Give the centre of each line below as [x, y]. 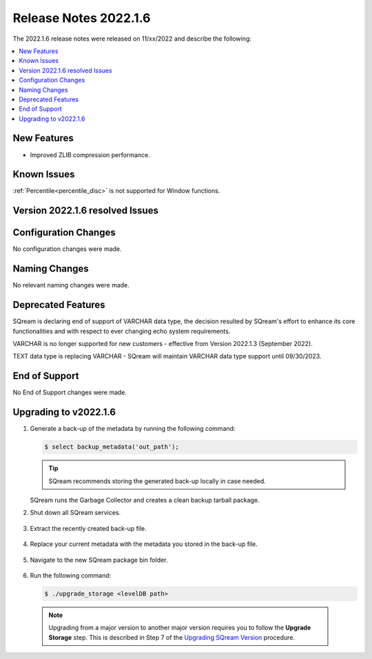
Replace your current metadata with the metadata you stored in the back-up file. [144, 544]
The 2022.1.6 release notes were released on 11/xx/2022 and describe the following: [132, 39]
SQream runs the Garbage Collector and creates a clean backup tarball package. [145, 500]
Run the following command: [71, 575]
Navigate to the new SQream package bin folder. [99, 560]
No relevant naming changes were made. [71, 285]
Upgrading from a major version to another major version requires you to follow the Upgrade [180, 628]
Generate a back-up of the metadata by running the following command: [133, 429]
